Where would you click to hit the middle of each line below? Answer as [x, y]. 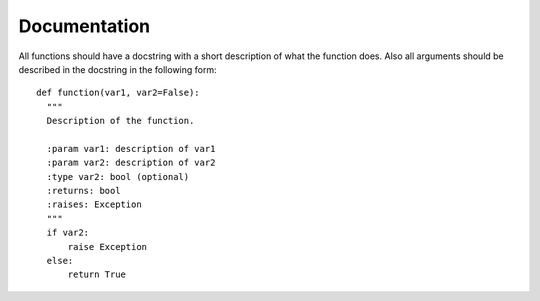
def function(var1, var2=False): [118, 93]
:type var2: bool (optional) [118, 176]
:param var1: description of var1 [131, 148]
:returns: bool [83, 191]
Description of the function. [120, 121]
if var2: [68, 233]
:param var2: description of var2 [131, 163]
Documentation [84, 26]
